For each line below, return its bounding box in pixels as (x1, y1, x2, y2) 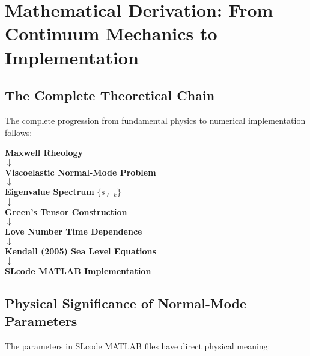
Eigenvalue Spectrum (5, 185, 94, 198)
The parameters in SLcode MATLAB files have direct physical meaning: (5, 339, 270, 352)
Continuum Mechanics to (5, 21, 217, 46)
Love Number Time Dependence (5, 225, 142, 238)
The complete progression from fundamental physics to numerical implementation (5, 114, 306, 126)
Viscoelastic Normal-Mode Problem (5, 165, 156, 178)
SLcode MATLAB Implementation (5, 264, 151, 277)
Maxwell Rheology (5, 146, 83, 159)
